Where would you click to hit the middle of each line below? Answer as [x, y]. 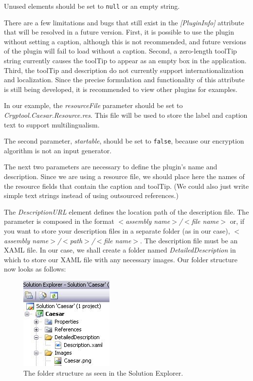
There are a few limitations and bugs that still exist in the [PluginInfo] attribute [124, 22]
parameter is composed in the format [59, 221]
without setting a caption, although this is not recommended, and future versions [125, 41]
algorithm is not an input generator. [58, 150]
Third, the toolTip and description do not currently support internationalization [124, 70]
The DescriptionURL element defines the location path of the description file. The [126, 211]
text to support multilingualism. [52, 124]
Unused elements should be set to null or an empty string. [92, 6]
